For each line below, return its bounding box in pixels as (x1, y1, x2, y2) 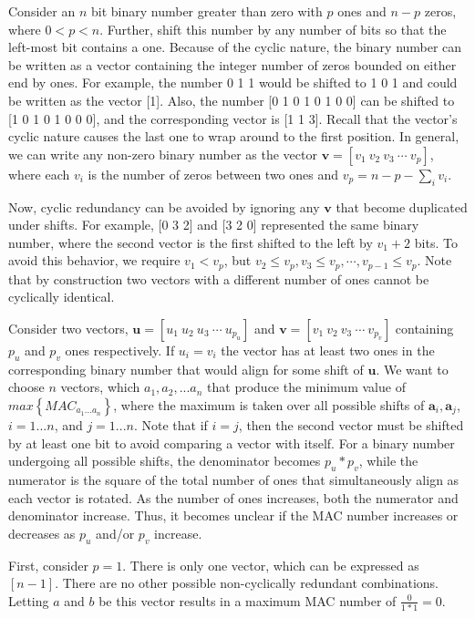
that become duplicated (336, 197, 468, 216)
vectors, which (60, 377, 140, 397)
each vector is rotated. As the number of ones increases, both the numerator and (8, 488, 459, 507)
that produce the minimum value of (207, 377, 406, 397)
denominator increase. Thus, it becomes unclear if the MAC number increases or (8, 506, 459, 525)
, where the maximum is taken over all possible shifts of (113, 395, 425, 414)
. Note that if (133, 415, 208, 434)
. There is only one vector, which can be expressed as (122, 555, 419, 574)
